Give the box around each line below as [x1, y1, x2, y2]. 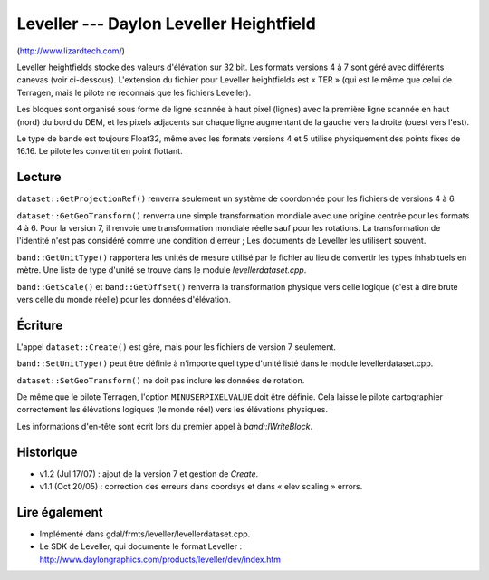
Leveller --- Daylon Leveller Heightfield [16, 14, 316, 34]
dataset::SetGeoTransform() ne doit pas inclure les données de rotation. [16, 374, 305, 385]
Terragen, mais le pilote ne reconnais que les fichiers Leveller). [16, 87, 252, 98]
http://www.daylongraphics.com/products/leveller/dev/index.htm [39, 554, 281, 565]
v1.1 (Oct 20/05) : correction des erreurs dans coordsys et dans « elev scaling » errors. [39, 481, 363, 492]
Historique [16, 444, 78, 459]
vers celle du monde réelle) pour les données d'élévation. [16, 294, 231, 304]
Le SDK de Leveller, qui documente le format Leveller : [39, 541, 243, 552]
